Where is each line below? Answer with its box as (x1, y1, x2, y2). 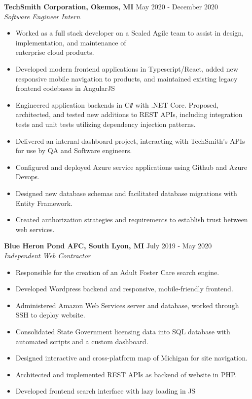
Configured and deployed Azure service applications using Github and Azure (15, 161, 247, 172)
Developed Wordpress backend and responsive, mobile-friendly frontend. (15, 283, 233, 294)
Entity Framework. (15, 198, 73, 208)
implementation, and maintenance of (15, 37, 126, 47)
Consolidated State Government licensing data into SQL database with (15, 326, 230, 336)
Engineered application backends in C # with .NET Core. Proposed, (15, 99, 219, 110)
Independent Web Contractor (4, 250, 91, 260)
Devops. (15, 171, 39, 182)
